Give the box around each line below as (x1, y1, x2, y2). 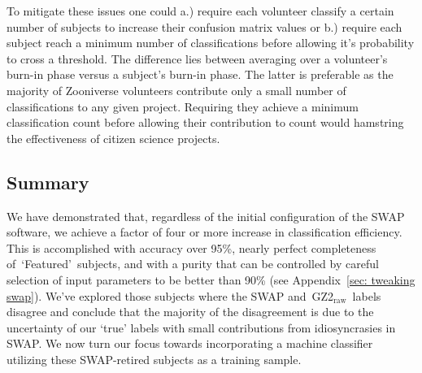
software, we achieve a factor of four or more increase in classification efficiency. (7, 223, 402, 241)
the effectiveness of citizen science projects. (7, 129, 220, 146)
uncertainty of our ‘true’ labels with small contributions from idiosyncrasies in (7, 319, 396, 336)
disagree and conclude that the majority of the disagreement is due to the (7, 303, 374, 320)
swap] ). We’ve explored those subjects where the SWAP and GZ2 (7, 287, 334, 304)
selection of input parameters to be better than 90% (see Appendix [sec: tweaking (7, 271, 415, 288)
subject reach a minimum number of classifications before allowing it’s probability (7, 34, 415, 51)
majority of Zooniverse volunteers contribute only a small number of (7, 81, 346, 98)
